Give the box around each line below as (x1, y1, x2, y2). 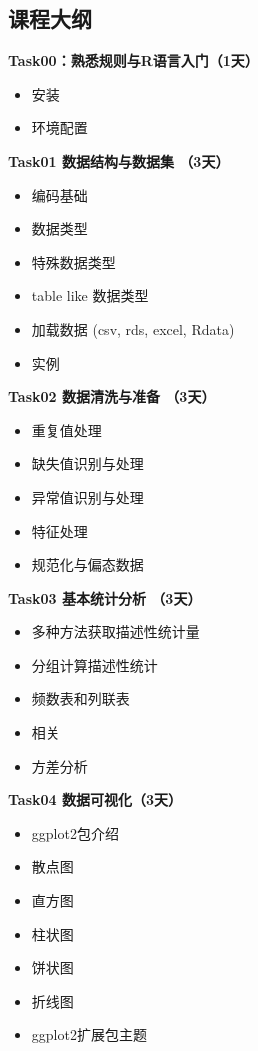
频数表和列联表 (31, 688, 130, 709)
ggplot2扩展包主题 (31, 1024, 147, 1045)
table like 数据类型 (31, 285, 149, 306)
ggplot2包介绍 (31, 822, 119, 843)
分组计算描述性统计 (31, 654, 158, 675)
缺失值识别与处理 (31, 453, 144, 474)
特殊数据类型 (31, 251, 116, 272)
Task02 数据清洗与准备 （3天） (8, 386, 216, 407)
